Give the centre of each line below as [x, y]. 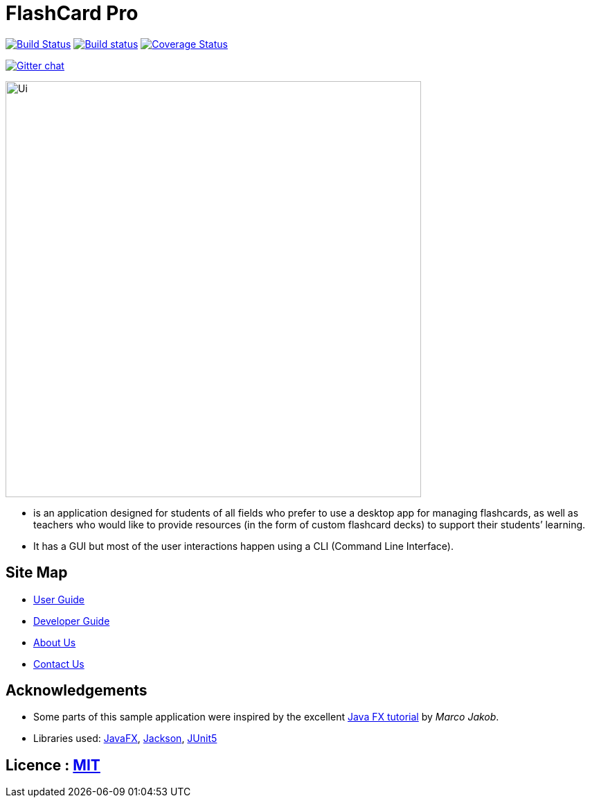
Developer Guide [72, 621]
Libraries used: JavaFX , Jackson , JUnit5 [125, 739]
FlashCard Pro [72, 13]
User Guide [59, 599]
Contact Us [59, 664]
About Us [55, 642]
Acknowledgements [77, 691]
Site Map [37, 573]
